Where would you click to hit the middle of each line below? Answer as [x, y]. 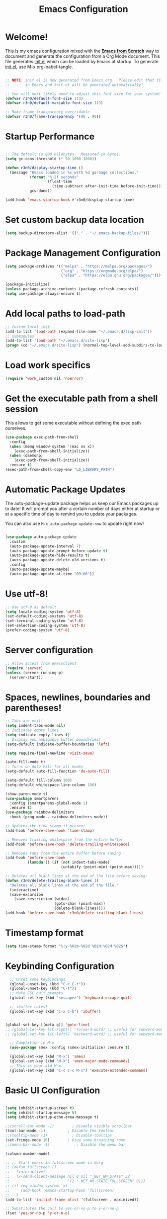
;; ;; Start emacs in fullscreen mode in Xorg [54, 1163]
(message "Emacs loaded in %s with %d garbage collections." [74, 173]
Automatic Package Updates [65, 489]
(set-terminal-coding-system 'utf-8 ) [44, 621]
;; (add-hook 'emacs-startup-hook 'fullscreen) [60, 1190]
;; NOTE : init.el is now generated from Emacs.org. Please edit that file [85, 80]
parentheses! [33, 708]
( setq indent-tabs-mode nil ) [35, 726]
